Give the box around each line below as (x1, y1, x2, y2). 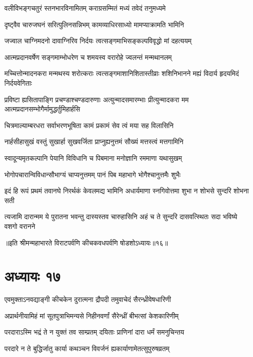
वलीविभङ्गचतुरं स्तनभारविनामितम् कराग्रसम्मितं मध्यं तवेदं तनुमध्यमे (4, 3, 166, 13)
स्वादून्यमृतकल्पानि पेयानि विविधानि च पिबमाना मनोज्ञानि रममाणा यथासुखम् (4, 152, 182, 163)
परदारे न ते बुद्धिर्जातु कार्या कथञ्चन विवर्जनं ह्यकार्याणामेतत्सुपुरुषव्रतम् (4, 343, 170, 353)
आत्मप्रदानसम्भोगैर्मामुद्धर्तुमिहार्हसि (4, 104, 80, 114)
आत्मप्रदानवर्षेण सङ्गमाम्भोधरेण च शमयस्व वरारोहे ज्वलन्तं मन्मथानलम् (4, 52, 172, 62)
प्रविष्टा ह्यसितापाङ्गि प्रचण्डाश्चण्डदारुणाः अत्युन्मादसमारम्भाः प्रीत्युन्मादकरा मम (4, 94, 189, 104)
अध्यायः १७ (4, 266, 61, 286)
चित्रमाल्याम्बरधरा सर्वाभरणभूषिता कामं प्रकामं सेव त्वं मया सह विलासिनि (4, 120, 174, 130)
